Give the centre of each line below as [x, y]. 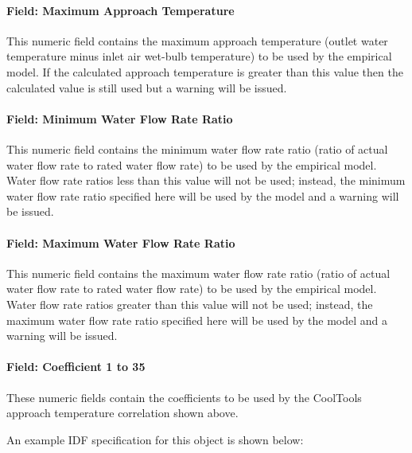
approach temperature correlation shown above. [122, 413]
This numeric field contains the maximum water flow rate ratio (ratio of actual [198, 273]
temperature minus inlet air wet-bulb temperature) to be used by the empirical [199, 56]
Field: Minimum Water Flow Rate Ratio [120, 118]
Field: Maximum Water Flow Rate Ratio [121, 242]
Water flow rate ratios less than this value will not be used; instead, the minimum [206, 180]
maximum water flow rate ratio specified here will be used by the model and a [197, 320]
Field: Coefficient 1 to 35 [76, 367]
